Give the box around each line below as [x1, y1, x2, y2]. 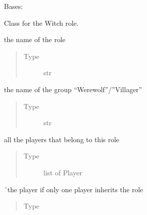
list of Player [43, 167, 82, 177]
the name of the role [4, 34, 66, 45]
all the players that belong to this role [4, 134, 119, 144]
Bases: [4, 1, 23, 11]
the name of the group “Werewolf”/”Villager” [4, 84, 142, 94]
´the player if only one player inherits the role [4, 184, 144, 194]
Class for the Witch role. [4, 17, 79, 28]
